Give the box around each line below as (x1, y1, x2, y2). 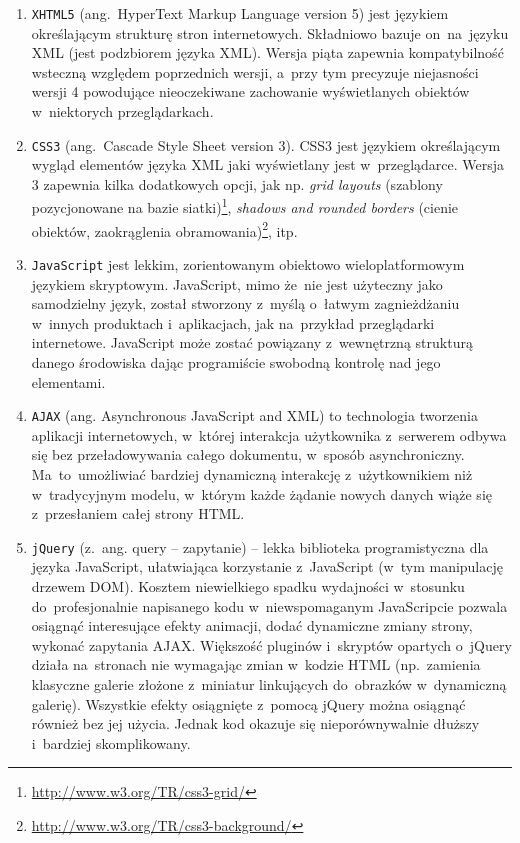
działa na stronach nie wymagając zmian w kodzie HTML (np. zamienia (31, 654, 481, 675)
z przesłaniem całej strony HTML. (31, 503, 245, 524)
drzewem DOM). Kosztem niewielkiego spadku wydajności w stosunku (31, 576, 465, 597)
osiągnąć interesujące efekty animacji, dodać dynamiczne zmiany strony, (31, 615, 473, 636)
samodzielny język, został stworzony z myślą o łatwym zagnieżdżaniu (31, 293, 460, 314)
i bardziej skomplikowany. (31, 732, 191, 753)
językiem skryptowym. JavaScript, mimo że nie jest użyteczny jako (31, 273, 443, 294)
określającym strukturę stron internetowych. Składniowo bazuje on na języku (31, 22, 509, 43)
